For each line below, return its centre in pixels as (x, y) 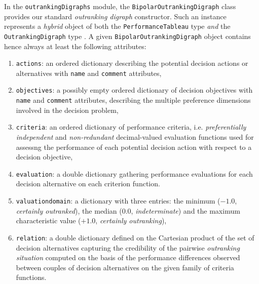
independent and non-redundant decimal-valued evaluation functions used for (135, 137)
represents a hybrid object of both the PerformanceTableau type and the (117, 26)
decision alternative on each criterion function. (88, 184)
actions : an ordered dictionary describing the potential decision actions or (132, 63)
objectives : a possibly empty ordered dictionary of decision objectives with (134, 90)
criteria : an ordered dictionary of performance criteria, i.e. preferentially (131, 127)
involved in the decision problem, (67, 110)
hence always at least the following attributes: (75, 46)
